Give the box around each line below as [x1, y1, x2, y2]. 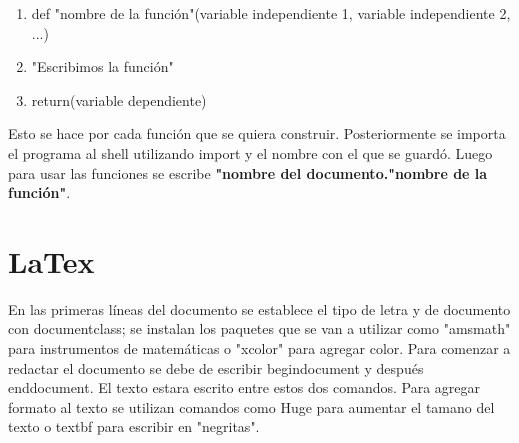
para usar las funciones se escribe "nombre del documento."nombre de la [8, 162, 488, 183]
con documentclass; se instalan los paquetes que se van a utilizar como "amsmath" [8, 318, 511, 339]
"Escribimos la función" [31, 56, 174, 77]
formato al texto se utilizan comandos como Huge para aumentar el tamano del [8, 396, 495, 417]
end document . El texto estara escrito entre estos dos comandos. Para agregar [8, 377, 481, 398]
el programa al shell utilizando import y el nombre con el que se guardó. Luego [8, 142, 493, 163]
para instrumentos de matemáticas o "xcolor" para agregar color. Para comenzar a [8, 338, 511, 359]
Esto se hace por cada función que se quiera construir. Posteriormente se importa [8, 123, 506, 144]
